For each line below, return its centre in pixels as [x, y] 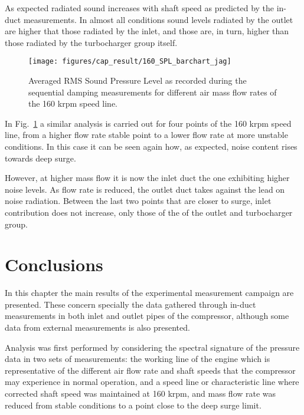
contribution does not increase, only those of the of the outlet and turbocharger [149, 212]
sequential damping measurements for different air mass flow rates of [153, 92]
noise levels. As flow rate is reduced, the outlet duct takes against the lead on [145, 189]
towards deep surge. [40, 158]
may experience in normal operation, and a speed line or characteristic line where [152, 382]
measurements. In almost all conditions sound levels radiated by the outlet [158, 19]
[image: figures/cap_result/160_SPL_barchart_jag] [130, 62]
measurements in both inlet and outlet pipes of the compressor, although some [147, 316]
